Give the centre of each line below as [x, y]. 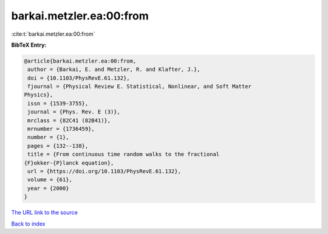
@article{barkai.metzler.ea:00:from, [80, 61]
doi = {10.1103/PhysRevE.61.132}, [79, 78]
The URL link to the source [45, 213]
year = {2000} [48, 188]
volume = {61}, [50, 180]
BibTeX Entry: [29, 45]
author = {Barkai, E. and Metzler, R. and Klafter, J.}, [114, 69]
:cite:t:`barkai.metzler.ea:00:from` [53, 34]
